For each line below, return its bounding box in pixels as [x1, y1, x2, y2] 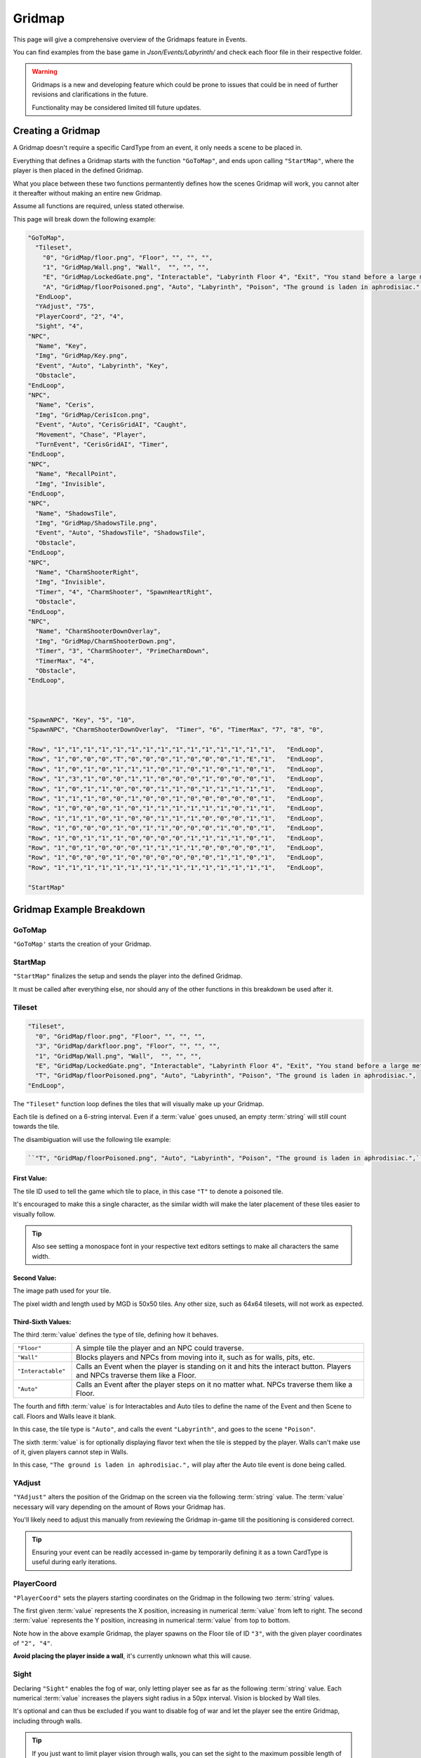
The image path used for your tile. [13, 1287, 112, 1295]
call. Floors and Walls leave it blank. [13, 1412, 116, 1420]
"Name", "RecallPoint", [35, 470, 117, 478]
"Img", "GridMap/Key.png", [35, 352, 128, 360]
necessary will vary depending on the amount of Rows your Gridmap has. [13, 1502, 226, 1511]
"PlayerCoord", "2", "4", [35, 312, 124, 320]
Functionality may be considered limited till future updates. [32, 103, 201, 112]
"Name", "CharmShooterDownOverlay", [35, 627, 161, 636]
